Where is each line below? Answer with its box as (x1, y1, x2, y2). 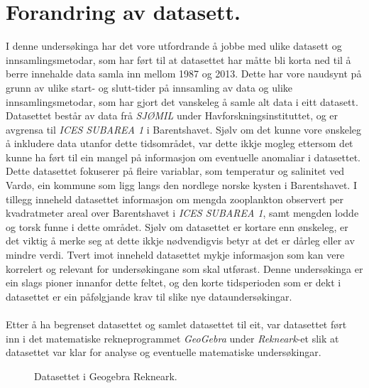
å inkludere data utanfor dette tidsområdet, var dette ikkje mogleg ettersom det (6, 136, 353, 151)
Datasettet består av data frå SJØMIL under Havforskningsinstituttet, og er (6, 108, 338, 123)
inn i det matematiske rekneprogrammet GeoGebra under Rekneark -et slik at (6, 330, 339, 345)
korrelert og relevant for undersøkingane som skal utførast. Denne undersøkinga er (6, 261, 363, 276)
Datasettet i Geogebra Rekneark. (34, 368, 177, 383)
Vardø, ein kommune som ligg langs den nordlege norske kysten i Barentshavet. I (6, 178, 357, 193)
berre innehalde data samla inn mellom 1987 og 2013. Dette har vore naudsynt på (6, 66, 362, 81)
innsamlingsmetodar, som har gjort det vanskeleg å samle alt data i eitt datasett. (6, 94, 358, 109)
